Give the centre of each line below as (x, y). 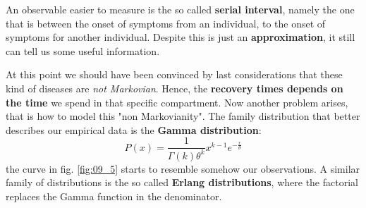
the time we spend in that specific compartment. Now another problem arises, (177, 102)
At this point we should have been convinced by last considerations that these (174, 74)
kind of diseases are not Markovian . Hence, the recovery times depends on (175, 88)
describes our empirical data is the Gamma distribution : (134, 129)
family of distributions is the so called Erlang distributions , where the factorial (182, 182)
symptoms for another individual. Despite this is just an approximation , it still (181, 37)
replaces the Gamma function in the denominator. (114, 196)
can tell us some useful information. (83, 50)
